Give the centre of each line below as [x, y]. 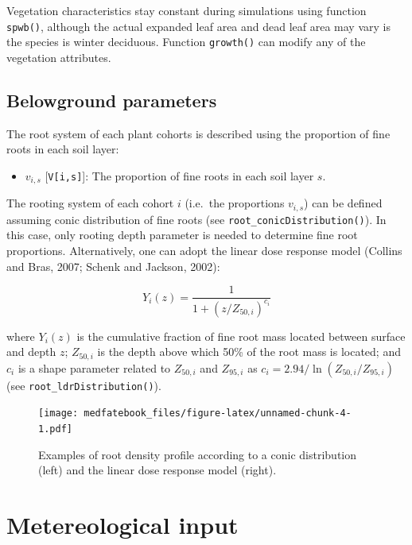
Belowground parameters [112, 100]
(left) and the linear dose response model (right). [157, 470]
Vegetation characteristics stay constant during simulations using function [187, 10]
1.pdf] [55, 429]
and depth [31, 352]
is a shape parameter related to [94, 367]
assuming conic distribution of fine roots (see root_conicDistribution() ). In [196, 219]
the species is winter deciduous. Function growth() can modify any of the [186, 42]
